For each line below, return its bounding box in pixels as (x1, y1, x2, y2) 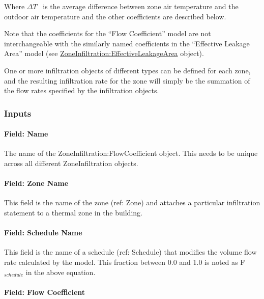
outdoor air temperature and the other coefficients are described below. (4, 11, 226, 21)
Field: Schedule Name (4, 227, 82, 238)
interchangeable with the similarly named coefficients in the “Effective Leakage (4, 38, 250, 48)
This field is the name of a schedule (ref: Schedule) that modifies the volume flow (4, 247, 257, 257)
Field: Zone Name (4, 178, 69, 188)
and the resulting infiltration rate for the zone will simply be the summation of (4, 75, 250, 86)
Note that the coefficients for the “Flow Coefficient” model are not (4, 28, 211, 39)
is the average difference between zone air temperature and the (43, 1, 239, 11)
